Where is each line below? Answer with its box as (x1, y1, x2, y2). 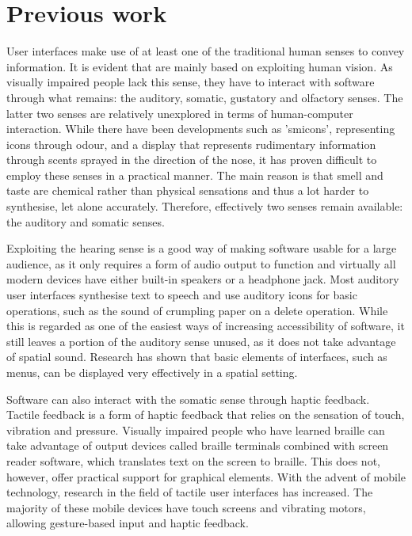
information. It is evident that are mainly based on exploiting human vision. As (6, 58, 393, 74)
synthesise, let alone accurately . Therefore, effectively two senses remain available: (6, 198, 403, 215)
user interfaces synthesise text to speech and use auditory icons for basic (6, 287, 357, 303)
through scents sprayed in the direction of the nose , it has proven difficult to (6, 151, 377, 168)
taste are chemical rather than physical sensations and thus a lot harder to (6, 182, 369, 199)
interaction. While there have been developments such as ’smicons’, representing (6, 120, 395, 137)
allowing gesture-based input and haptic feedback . (6, 515, 249, 531)
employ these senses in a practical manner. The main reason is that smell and (6, 166, 383, 183)
